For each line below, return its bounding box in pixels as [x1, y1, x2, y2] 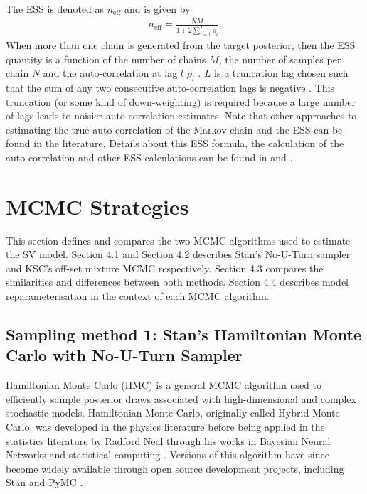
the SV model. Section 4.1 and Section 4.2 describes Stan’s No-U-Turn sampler [6, 247, 351, 262]
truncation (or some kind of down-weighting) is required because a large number [6, 94, 356, 109]
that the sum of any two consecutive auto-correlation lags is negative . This [6, 80, 335, 95]
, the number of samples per [218, 51, 341, 66]
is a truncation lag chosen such [214, 65, 349, 80]
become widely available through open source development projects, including [6, 461, 344, 476]
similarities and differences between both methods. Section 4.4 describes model [6, 274, 349, 289]
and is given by [124, 1, 191, 16]
